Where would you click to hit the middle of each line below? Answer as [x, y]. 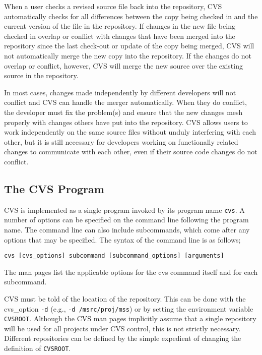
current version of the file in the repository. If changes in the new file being [120, 26]
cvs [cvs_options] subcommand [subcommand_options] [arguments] [114, 256]
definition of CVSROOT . [38, 348]
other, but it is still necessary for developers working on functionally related [121, 141]
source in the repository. [41, 75]
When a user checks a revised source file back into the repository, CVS [113, 6]
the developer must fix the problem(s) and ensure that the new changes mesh [123, 112]
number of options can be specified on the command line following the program [126, 220]
